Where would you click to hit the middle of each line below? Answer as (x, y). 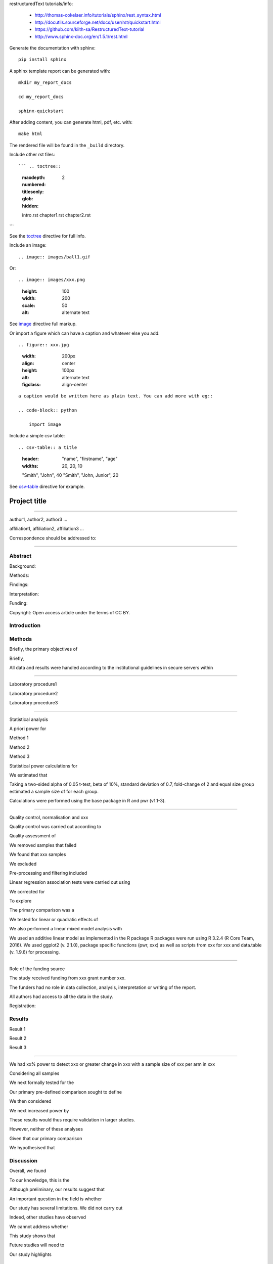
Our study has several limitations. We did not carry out (66, 1208)
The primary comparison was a (42, 910)
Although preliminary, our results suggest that (57, 1189)
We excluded (23, 864)
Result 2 (18, 1038)
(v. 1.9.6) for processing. (35, 952)
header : (30, 459)
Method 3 (19, 756)
